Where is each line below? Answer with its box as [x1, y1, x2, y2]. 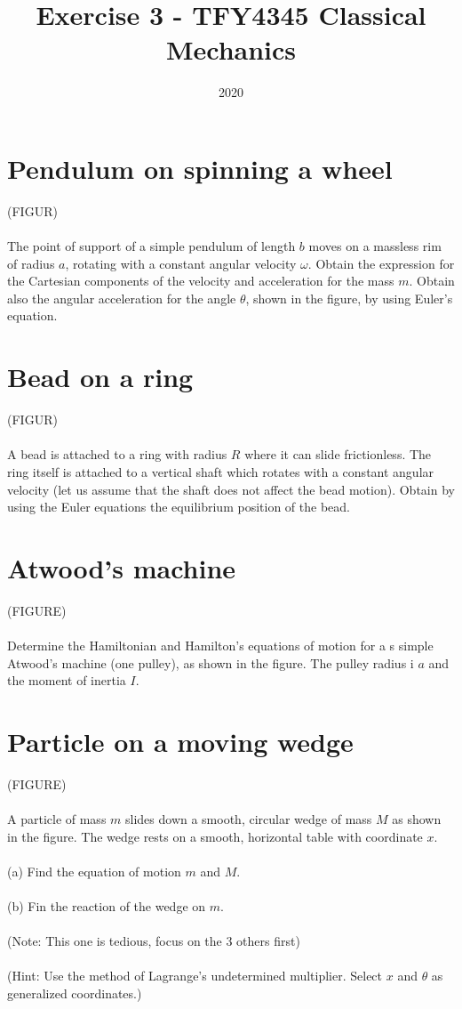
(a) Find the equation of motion [7, 861, 181, 880]
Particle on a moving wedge [7, 722, 354, 759]
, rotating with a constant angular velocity [65, 254, 297, 272]
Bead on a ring [7, 359, 194, 395]
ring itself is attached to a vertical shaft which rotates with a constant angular [7, 462, 434, 480]
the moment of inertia [7, 671, 126, 690]
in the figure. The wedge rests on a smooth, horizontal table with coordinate [7, 827, 423, 845]
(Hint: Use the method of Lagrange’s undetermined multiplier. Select [7, 966, 383, 985]
